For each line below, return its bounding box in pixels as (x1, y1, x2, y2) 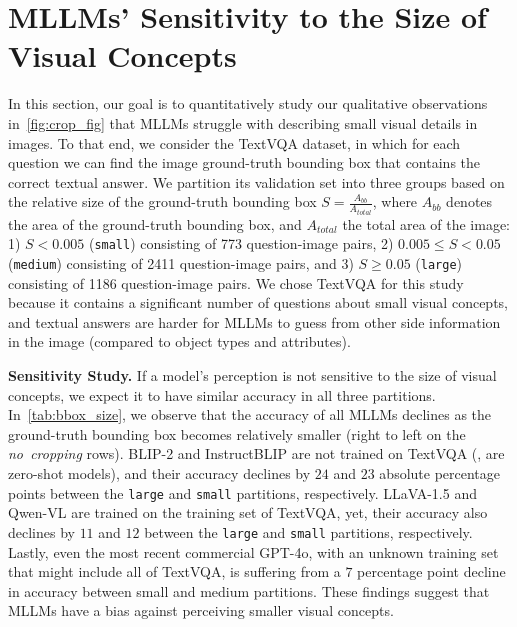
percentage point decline (357, 561, 506, 582)
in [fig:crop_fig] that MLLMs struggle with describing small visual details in (8, 112, 478, 133)
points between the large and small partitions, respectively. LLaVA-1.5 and (8, 482, 477, 503)
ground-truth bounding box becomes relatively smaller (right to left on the (8, 423, 466, 444)
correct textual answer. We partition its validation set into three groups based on (8, 171, 505, 192)
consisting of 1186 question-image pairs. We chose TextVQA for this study (8, 272, 464, 293)
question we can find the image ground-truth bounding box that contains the (8, 152, 481, 173)
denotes (446, 191, 493, 212)
